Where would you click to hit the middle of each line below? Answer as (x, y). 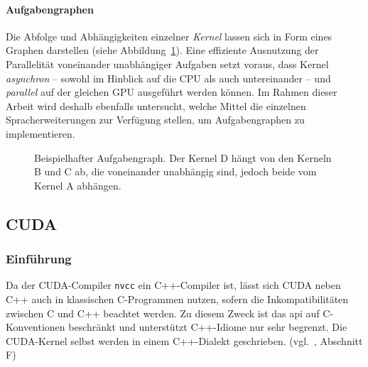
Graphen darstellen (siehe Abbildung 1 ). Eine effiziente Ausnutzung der (162, 50)
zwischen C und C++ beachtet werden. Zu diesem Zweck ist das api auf (163, 313)
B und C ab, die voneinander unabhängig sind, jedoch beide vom (175, 171)
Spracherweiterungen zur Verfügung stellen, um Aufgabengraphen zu (155, 120)
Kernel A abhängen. (78, 185)
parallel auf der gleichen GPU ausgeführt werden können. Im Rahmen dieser (172, 92)
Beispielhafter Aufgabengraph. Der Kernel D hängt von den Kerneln (183, 157)
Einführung (39, 259)
